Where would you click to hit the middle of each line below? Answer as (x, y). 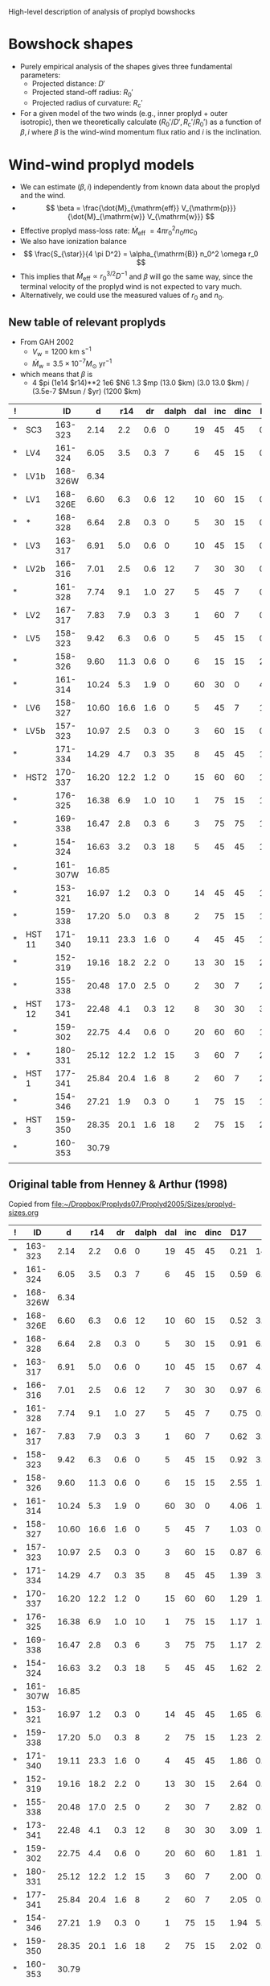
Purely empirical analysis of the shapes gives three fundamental (126, 66)
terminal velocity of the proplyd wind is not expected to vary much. (131, 287)
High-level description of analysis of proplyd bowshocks (102, 12)
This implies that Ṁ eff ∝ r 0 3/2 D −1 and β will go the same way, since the (136, 276)
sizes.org (23, 1213)
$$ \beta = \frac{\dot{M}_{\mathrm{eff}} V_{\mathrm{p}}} (141, 208)
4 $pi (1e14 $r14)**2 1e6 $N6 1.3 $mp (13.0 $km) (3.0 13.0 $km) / (140, 383)
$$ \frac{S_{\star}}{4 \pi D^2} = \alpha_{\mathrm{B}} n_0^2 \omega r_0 (141, 254)
